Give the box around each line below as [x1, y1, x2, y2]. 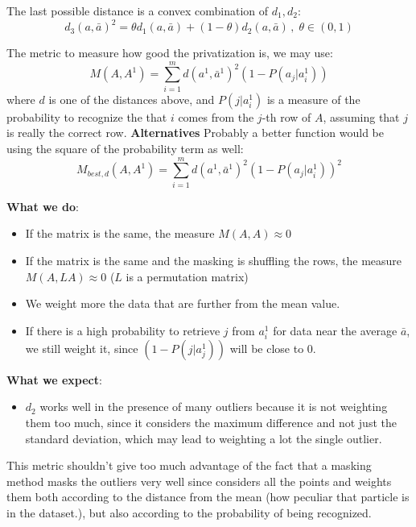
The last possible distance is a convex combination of [6, 2, 269, 19]
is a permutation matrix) [126, 268, 249, 284]
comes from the [178, 108, 254, 125]
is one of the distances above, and [48, 90, 215, 107]
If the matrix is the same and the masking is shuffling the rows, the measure [25, 251, 402, 268]
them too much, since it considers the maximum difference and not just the [25, 414, 397, 431]
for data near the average [273, 322, 397, 338]
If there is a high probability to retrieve [25, 322, 220, 338]
